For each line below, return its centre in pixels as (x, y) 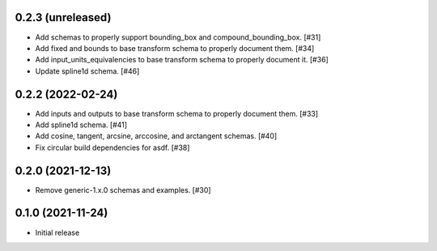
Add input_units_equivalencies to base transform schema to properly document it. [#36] (182, 60)
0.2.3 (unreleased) (63, 17)
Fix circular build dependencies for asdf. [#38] (112, 147)
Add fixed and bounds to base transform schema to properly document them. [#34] (175, 48)
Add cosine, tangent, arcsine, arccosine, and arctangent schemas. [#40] (156, 136)
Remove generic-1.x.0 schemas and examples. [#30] (123, 189)
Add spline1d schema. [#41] (81, 125)
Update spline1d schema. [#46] (87, 71)
